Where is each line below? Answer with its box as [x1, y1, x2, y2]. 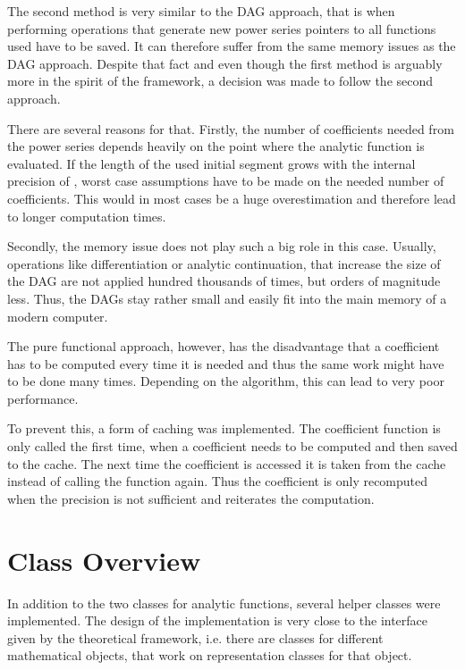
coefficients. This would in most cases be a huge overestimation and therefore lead [7, 188, 456, 207]
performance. [7, 389, 79, 407]
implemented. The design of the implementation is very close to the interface [7, 611, 428, 630]
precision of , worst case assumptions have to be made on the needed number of [7, 172, 444, 190]
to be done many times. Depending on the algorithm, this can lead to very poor [7, 372, 444, 390]
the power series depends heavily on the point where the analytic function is [7, 137, 425, 155]
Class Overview [7, 541, 201, 578]
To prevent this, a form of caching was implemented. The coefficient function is [7, 419, 441, 438]
